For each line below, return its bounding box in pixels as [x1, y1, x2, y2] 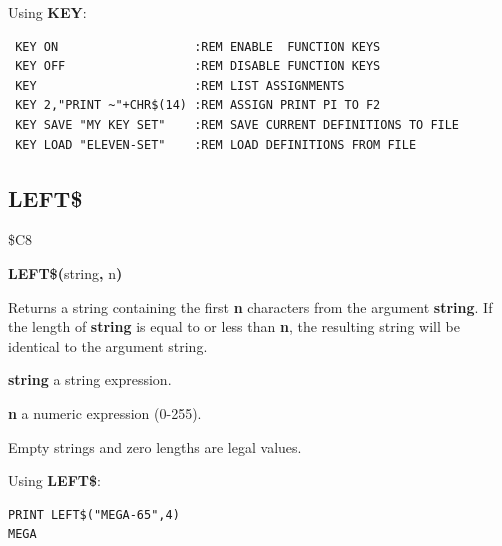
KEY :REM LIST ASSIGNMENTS [15, 78, 345, 93]
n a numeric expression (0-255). [8, 402, 202, 423]
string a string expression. [8, 369, 172, 390]
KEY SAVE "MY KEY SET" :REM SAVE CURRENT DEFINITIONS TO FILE [15, 117, 460, 132]
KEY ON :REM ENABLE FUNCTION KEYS [15, 39, 381, 54]
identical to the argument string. [8, 335, 208, 356]
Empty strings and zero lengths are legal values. [8, 436, 302, 457]
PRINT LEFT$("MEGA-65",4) [8, 507, 180, 522]
